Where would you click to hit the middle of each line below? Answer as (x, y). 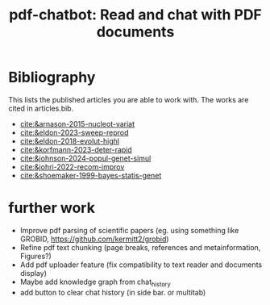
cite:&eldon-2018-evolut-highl (69, 141)
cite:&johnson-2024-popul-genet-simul (85, 158)
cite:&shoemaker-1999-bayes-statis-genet (91, 175)
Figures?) (36, 256)
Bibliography (52, 77)
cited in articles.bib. (41, 108)
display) (33, 273)
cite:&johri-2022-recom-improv (72, 166)
